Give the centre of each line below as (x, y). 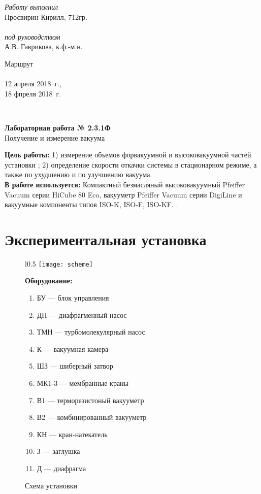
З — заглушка (58, 451)
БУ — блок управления (73, 298)
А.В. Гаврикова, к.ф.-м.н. (44, 46)
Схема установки (51, 485)
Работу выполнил (31, 7)
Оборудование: (49, 281)
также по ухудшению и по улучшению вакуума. (78, 174)
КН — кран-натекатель (72, 434)
